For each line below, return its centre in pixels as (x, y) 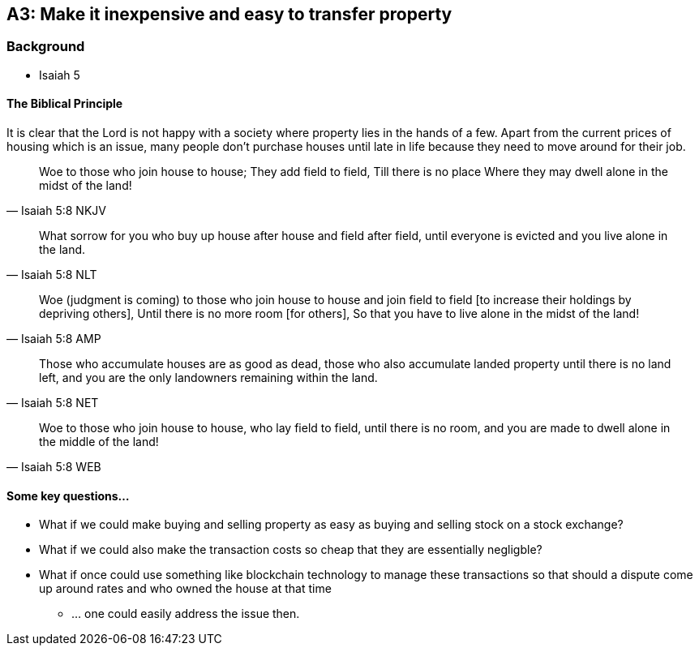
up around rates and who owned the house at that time (185, 589)
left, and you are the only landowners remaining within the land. (208, 378)
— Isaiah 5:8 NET (53, 403)
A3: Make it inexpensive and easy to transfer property (229, 14)
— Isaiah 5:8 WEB (54, 467)
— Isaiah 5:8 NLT (52, 275)
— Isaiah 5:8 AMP (54, 339)
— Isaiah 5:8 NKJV (56, 211)
